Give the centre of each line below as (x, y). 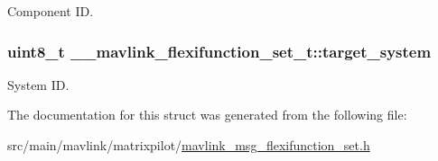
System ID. (38, 84)
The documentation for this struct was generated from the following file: (207, 115)
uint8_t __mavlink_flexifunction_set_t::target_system (219, 51)
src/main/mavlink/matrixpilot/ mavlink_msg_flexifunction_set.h (189, 145)
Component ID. (51, 11)
